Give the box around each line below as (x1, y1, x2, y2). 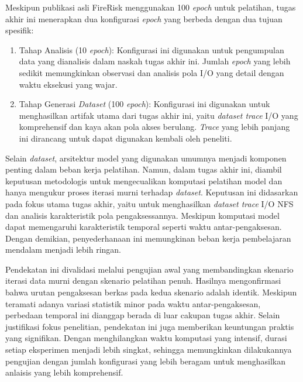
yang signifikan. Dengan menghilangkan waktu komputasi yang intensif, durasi (5, 332, 287, 344)
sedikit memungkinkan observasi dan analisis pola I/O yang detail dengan (19, 66, 284, 78)
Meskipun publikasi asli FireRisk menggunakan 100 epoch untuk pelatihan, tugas (5, 1, 296, 13)
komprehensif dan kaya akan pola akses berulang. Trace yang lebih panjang (19, 121, 290, 133)
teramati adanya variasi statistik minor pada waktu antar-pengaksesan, (5, 297, 261, 309)
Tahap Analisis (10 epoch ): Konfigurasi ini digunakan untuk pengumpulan (19, 43, 284, 56)
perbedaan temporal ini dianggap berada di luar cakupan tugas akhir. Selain (5, 309, 280, 321)
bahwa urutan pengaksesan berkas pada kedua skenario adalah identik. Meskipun (5, 286, 297, 298)
